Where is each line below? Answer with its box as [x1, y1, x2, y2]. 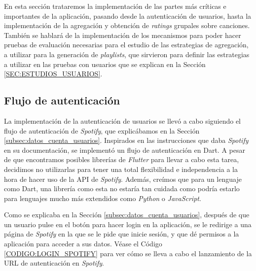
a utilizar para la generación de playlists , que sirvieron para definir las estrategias [4, 49, 250, 59]
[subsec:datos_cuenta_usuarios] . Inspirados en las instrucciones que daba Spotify [4, 135, 249, 145]
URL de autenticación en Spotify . [4, 258, 104, 268]
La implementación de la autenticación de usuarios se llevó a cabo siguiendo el [4, 115, 241, 126]
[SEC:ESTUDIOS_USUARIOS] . [4, 68, 103, 79]
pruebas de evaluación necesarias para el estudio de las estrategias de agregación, [4, 39, 249, 50]
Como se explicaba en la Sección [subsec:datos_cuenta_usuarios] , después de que [4, 209, 250, 220]
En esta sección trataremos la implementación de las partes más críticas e [4, 1, 226, 11]
